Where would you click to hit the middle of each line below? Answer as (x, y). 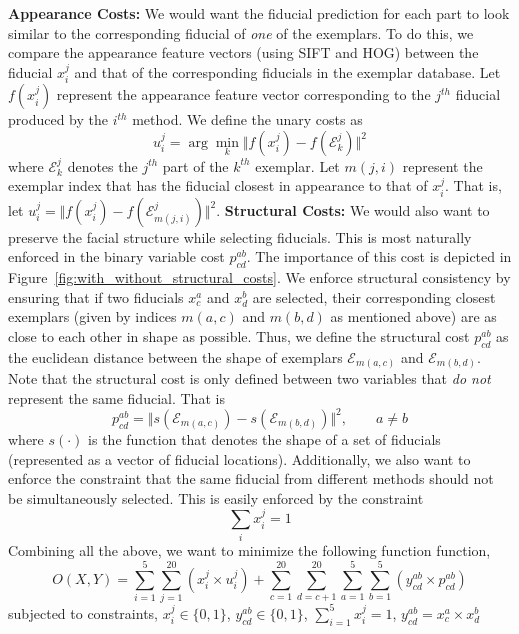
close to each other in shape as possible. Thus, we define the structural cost (239, 335)
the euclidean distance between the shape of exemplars (175, 356)
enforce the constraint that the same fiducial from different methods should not (251, 478)
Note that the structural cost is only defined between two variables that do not (249, 378)
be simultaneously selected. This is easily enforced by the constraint (216, 497)
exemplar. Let (297, 165)
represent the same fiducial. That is (116, 397)
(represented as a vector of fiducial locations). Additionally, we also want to (239, 458)
